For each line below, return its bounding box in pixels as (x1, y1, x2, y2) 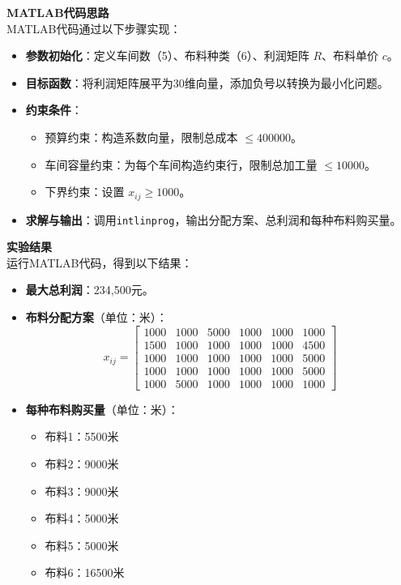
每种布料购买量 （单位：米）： (25, 400, 179, 417)
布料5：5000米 (45, 536, 119, 553)
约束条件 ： (25, 101, 83, 118)
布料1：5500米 (45, 428, 119, 445)
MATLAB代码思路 (6, 4, 109, 20)
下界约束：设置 (45, 183, 125, 200)
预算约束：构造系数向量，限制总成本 (45, 128, 238, 145)
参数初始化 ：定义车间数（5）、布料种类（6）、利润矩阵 (25, 47, 309, 64)
